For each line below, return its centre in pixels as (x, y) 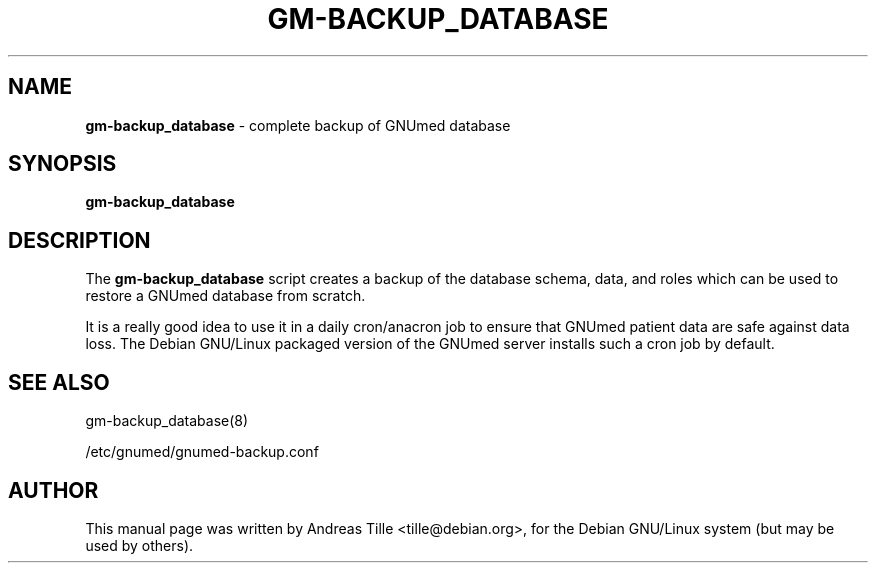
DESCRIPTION (79, 240)
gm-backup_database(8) (167, 421)
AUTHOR (53, 490)
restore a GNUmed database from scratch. (225, 296)
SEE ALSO (59, 382)
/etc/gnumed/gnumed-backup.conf (202, 452)
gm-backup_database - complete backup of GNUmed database (298, 125)
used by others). (139, 545)
